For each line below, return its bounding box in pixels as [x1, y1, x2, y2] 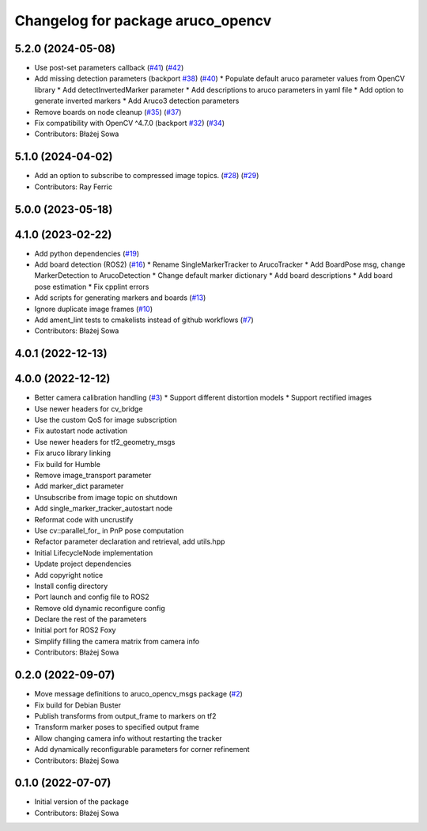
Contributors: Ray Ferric [34, 182, 113, 192]
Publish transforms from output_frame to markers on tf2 [34, 711, 217, 720]
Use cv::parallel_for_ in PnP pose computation [34, 526, 184, 535]
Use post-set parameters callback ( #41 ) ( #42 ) [34, 63, 184, 73]
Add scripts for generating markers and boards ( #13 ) [34, 293, 206, 302]
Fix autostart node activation [34, 426, 128, 435]
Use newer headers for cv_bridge [34, 404, 143, 413]
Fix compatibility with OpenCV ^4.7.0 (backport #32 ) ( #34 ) [34, 119, 225, 128]
